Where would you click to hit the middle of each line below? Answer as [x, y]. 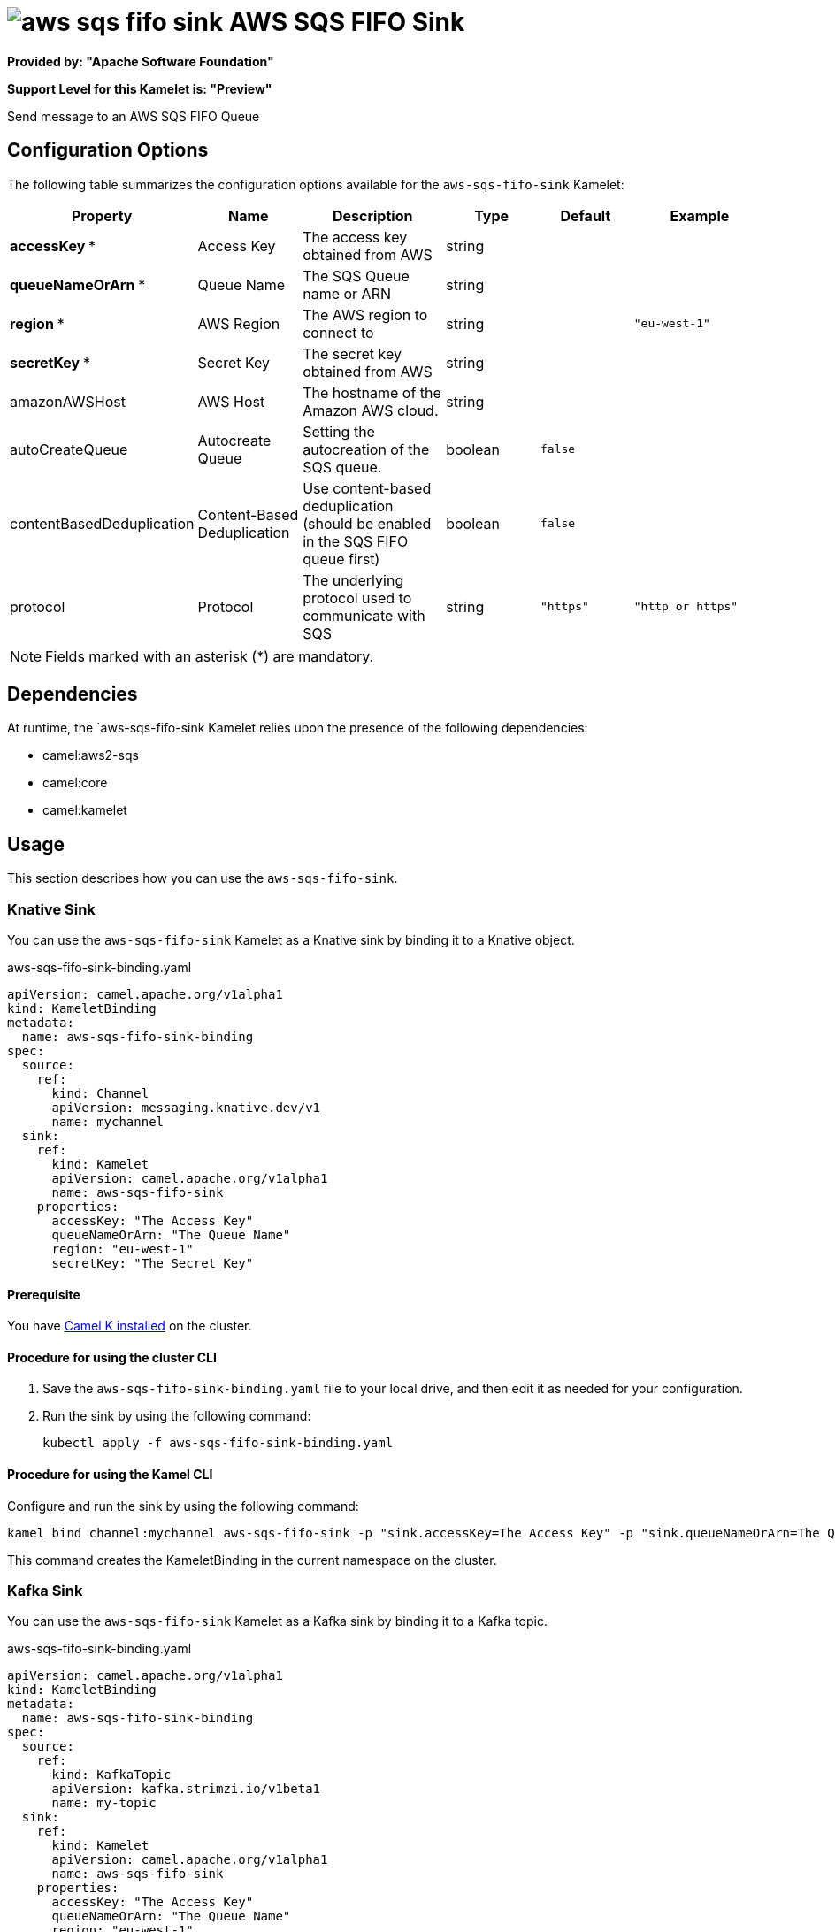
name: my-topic [104, 1803]
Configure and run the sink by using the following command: [183, 1506]
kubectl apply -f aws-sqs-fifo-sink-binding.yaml [218, 1443]
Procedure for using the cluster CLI [112, 1357]
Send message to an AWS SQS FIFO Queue [134, 116]
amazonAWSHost [68, 401]
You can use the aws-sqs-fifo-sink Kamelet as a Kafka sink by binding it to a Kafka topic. [277, 1621]
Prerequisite [44, 1294]
